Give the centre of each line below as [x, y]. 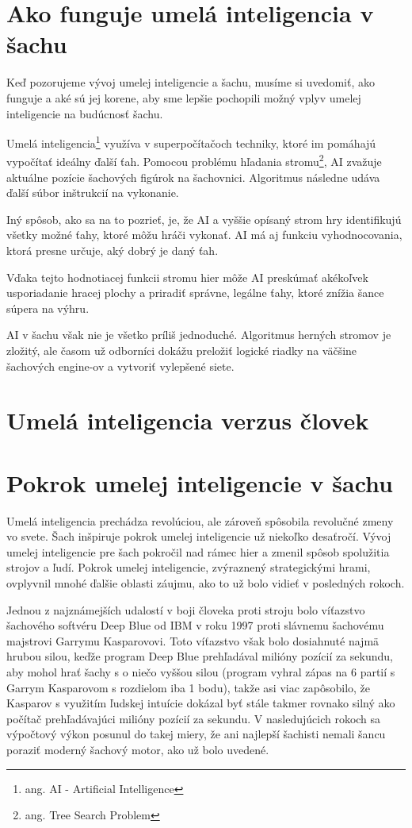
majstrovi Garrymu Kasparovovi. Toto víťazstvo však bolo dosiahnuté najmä [193, 640]
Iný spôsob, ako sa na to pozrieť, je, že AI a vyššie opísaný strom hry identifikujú [204, 219]
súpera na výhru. [48, 308]
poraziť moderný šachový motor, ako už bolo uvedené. [138, 749]
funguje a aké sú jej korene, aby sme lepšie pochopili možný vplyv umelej [184, 97]
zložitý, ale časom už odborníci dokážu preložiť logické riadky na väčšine [182, 350]
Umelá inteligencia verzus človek [188, 420]
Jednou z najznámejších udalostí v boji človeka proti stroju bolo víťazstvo [186, 609]
